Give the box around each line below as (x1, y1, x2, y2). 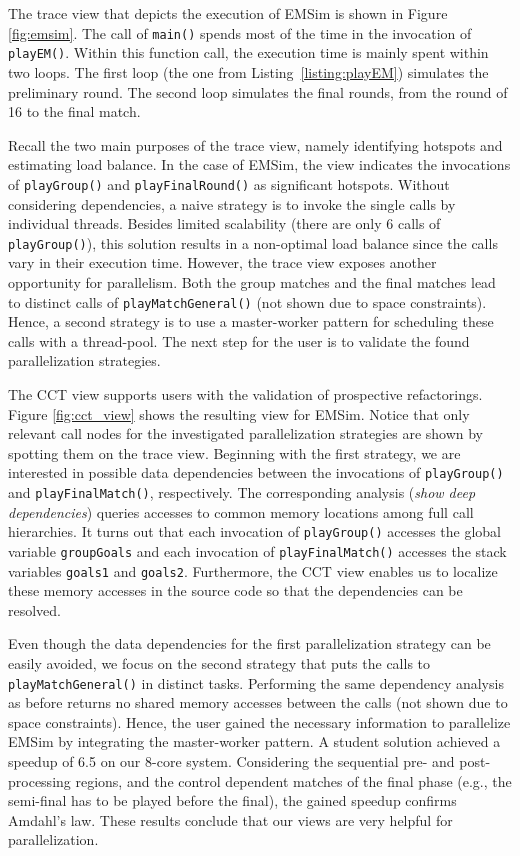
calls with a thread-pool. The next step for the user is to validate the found (8, 330, 470, 351)
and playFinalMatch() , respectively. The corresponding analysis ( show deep (8, 482, 476, 503)
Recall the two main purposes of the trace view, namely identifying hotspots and (8, 134, 503, 155)
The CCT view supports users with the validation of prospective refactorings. (8, 384, 483, 404)
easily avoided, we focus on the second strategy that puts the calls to (8, 653, 431, 674)
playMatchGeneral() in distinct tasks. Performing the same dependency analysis (8, 672, 504, 693)
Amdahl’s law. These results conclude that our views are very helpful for (8, 809, 453, 830)
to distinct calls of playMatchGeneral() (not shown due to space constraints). (8, 291, 487, 312)
